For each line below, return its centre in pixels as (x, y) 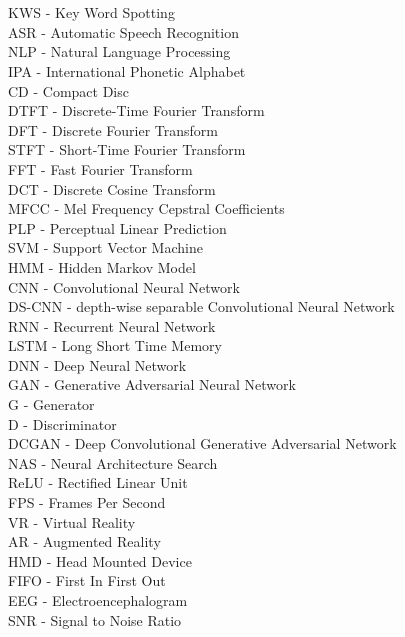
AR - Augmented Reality (84, 541)
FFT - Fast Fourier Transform (100, 168)
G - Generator (51, 404)
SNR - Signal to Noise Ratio (95, 619)
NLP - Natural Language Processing (119, 51)
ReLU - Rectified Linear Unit (98, 482)
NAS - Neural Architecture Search (113, 462)
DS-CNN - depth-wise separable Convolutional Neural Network (201, 306)
